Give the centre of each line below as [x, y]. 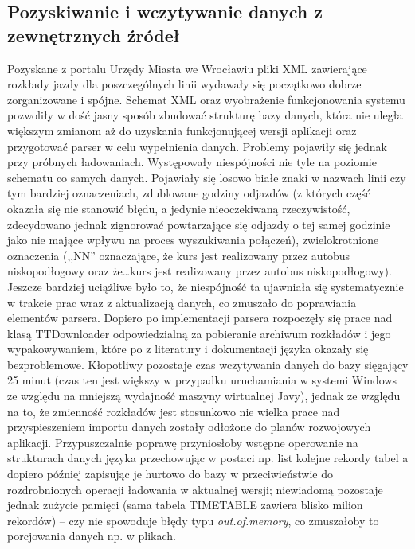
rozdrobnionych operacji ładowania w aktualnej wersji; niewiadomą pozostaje [195, 489]
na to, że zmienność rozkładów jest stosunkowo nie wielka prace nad [174, 411]
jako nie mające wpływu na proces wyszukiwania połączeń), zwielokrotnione [193, 240]
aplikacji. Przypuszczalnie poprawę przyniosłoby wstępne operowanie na [183, 442]
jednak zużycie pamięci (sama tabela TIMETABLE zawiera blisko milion [185, 505]
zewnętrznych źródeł [94, 35]
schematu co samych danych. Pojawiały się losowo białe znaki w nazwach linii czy [207, 177]
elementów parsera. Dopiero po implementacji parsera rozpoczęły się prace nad [200, 318]
